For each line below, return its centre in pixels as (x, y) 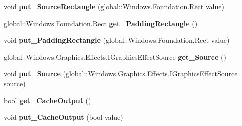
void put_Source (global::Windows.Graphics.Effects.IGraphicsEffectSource (121, 74)
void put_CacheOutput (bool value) (64, 117)
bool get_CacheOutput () (48, 100)
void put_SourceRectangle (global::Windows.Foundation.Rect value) (114, 6)
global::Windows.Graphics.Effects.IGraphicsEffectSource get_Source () (115, 57)
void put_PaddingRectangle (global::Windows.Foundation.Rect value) (117, 40)
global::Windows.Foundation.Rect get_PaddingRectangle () (101, 23)
